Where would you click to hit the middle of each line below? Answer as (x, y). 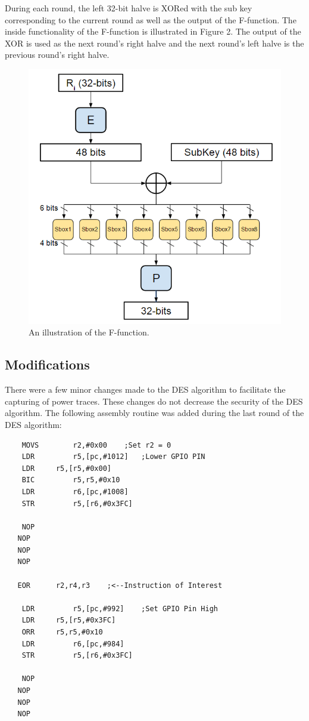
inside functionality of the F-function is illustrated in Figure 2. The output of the (153, 31)
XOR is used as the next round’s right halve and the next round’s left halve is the (154, 43)
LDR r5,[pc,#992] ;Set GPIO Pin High (120, 608)
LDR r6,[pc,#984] (73, 644)
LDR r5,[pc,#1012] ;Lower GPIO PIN (113, 457)
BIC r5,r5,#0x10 (71, 480)
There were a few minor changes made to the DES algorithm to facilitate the (145, 389)
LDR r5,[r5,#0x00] (66, 468)
